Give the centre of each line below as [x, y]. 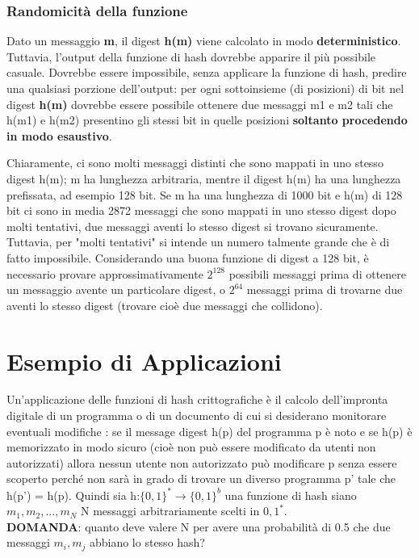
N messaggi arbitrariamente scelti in [170, 511]
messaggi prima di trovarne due [325, 289]
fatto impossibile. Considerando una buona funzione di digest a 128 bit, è [188, 257]
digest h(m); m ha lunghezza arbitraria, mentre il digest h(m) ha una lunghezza [204, 178]
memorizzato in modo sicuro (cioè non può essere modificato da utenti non [191, 447]
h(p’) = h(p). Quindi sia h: [73, 495]
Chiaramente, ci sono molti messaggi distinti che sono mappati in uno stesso [195, 163]
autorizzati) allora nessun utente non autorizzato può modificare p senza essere [202, 462]
